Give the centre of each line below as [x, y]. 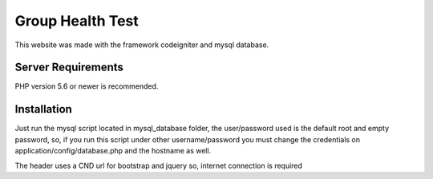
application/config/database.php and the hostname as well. [113, 151]
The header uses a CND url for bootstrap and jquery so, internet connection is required [158, 165]
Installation [43, 109]
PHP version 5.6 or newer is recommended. [87, 86]
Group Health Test [77, 21]
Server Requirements [69, 68]
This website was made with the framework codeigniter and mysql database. [142, 45]
